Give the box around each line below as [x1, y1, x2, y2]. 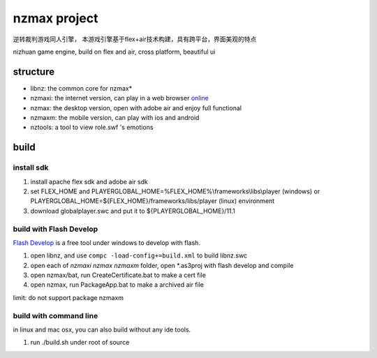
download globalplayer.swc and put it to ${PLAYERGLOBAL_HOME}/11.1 [30, 207, 235, 215]
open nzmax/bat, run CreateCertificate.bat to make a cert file [30, 271, 206, 279]
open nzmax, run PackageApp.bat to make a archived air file [30, 281, 204, 289]
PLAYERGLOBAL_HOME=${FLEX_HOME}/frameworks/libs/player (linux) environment [30, 197, 275, 205]
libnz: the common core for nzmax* [30, 84, 133, 92]
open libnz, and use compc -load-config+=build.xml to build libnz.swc [30, 251, 248, 260]
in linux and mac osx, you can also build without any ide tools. [13, 325, 191, 334]
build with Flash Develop [13, 224, 98, 234]
